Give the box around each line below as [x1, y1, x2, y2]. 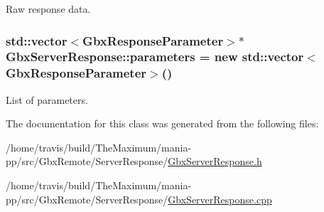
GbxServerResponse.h [168, 154, 262, 169]
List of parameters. [6, 92, 88, 107]
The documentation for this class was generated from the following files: [6, 116, 319, 131]
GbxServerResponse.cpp [168, 191, 272, 206]
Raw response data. [6, 1, 91, 16]
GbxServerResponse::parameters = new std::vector [6, 48, 304, 65]
